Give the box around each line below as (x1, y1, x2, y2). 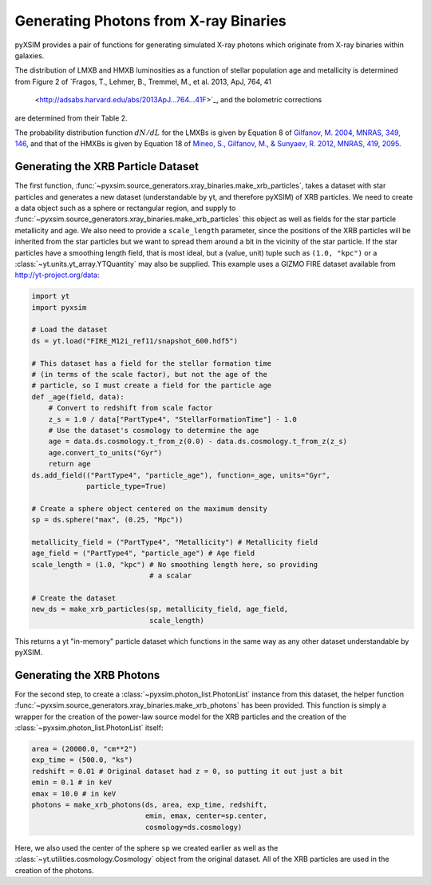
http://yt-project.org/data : (14, 270, 100, 280)
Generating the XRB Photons (14, 668, 160, 682)
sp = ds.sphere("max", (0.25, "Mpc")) (31, 515, 184, 525)
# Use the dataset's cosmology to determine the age (48, 426, 259, 435)
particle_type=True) (86, 482, 167, 490)
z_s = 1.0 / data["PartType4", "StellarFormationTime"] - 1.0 (48, 415, 297, 423)
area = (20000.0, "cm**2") (31, 744, 137, 754)
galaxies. (14, 50, 45, 60)
